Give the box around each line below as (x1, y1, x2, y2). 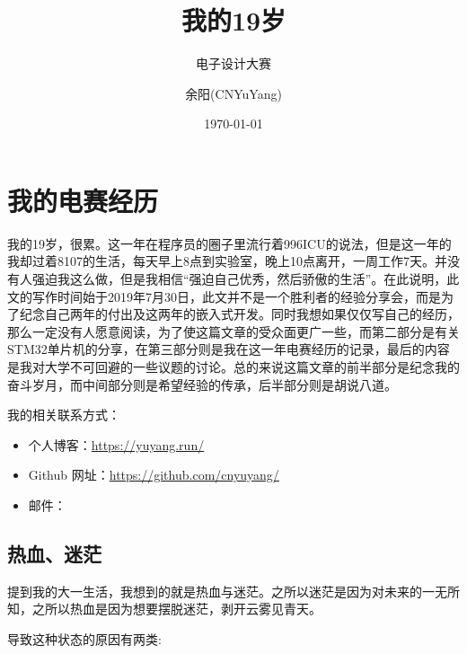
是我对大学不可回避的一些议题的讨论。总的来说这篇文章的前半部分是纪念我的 (7, 358, 460, 376)
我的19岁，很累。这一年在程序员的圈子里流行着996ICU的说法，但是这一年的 (7, 234, 452, 252)
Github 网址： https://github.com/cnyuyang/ (28, 465, 279, 484)
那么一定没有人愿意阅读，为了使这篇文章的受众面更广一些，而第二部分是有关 (7, 322, 460, 340)
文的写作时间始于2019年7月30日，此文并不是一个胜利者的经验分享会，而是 (7, 287, 441, 305)
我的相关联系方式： (7, 405, 120, 424)
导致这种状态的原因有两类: (7, 629, 162, 648)
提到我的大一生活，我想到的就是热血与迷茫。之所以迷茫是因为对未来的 (7, 581, 422, 600)
